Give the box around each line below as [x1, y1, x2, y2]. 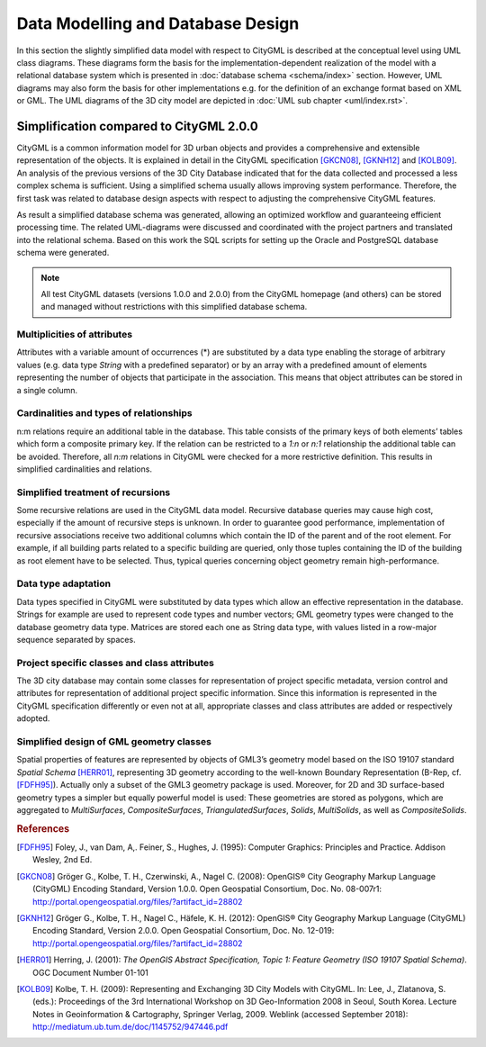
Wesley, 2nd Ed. [32, 854, 93, 865]
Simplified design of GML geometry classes [16, 736, 211, 748]
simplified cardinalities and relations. [16, 464, 153, 474]
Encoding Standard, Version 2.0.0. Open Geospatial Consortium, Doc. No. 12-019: [32, 925, 335, 936]
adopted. [16, 713, 50, 724]
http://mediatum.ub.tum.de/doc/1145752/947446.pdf [32, 1022, 229, 1033]
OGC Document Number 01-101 [32, 967, 148, 978]
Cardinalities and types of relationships [16, 407, 193, 420]
